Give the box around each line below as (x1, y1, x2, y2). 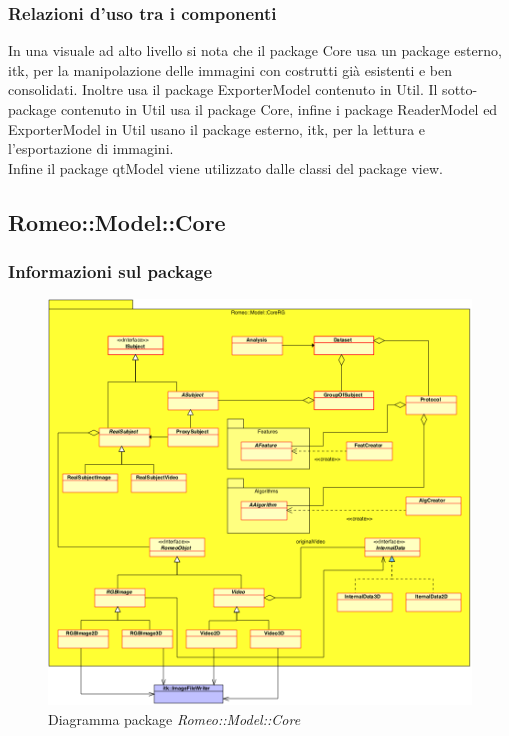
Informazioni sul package (8, 259, 213, 284)
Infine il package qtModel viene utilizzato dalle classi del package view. (8, 157, 443, 178)
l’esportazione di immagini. (8, 138, 174, 159)
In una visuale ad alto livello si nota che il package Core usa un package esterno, (8, 40, 502, 61)
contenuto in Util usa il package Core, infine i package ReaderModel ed (60, 99, 498, 119)
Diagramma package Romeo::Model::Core (48, 708, 301, 729)
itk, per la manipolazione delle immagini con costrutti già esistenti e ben (8, 59, 453, 80)
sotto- (442, 79, 478, 100)
